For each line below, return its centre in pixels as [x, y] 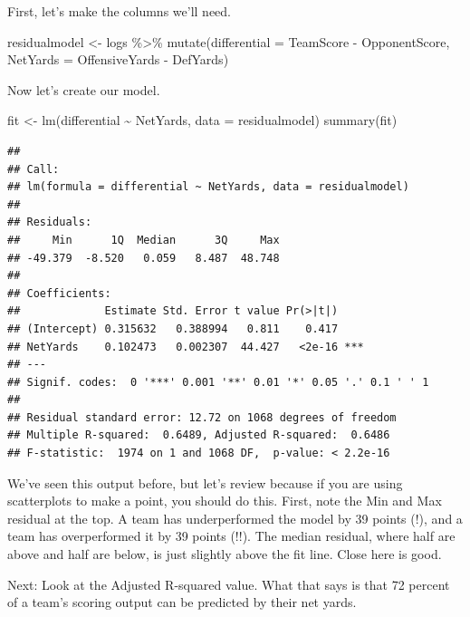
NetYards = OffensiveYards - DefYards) [118, 59]
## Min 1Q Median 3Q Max [144, 240]
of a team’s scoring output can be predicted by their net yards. [182, 602]
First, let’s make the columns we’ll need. [119, 11]
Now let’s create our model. [84, 89]
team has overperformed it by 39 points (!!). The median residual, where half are [231, 536]
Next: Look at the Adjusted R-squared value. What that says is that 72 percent [229, 584]
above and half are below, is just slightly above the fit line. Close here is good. [225, 554]
